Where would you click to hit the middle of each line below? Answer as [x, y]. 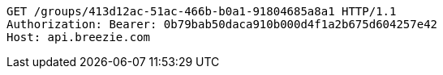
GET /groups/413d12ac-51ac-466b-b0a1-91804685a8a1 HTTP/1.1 [202, 11]
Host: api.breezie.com [79, 37]
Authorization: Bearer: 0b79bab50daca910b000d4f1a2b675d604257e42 [222, 24]
